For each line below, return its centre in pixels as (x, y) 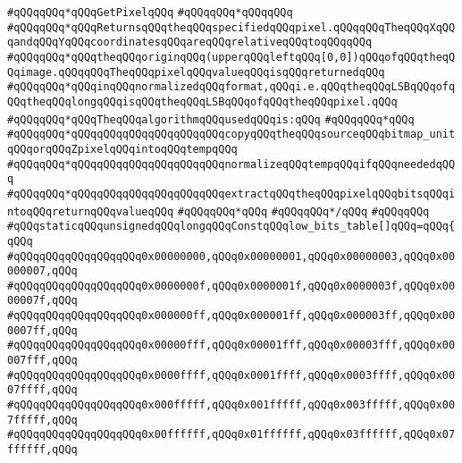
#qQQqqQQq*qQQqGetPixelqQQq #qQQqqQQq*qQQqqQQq (150, 13)
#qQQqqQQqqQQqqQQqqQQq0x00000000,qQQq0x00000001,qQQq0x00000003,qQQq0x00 (231, 256)
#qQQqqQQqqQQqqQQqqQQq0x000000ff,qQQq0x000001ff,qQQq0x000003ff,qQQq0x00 (231, 316)
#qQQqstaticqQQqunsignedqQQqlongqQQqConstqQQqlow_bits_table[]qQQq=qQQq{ (231, 227)
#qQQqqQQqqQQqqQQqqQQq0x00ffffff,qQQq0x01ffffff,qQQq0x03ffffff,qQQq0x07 (231, 435)
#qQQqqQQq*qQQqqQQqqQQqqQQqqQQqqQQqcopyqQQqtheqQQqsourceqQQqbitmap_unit (231, 135)
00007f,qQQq (42, 301)
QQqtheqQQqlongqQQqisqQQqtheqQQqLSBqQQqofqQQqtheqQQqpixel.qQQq (202, 101)
